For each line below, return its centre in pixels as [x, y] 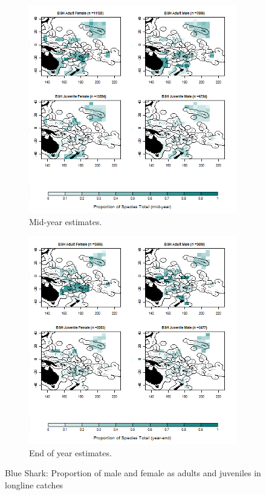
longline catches [34, 484]
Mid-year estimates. [66, 221]
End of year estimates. [70, 452]
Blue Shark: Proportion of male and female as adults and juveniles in [133, 473]
